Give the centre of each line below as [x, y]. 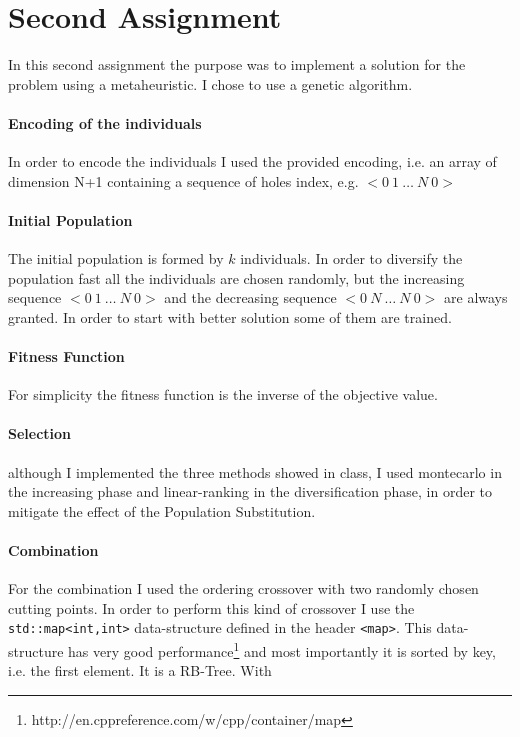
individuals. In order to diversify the [351, 258]
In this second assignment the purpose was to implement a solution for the [237, 64]
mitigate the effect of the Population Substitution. [162, 510]
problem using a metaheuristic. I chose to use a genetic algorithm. [210, 83]
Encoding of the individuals [105, 122]
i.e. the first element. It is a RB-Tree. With [140, 670]
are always [476, 297]
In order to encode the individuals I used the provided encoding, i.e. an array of [252, 161]
